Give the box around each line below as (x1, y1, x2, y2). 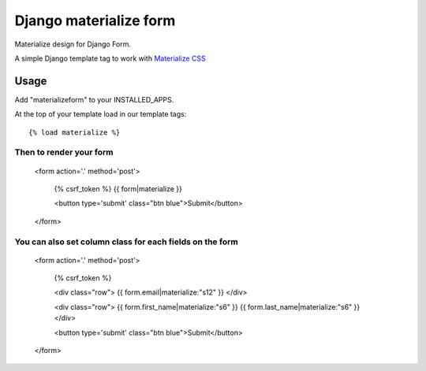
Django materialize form (14, 12, 176, 29)
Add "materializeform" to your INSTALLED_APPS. (14, 95, 174, 104)
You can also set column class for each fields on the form (14, 236, 238, 247)
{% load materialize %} (28, 128, 121, 137)
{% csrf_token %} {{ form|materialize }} (54, 184, 183, 193)
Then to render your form (14, 147, 114, 158)
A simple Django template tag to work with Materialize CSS (14, 54, 207, 63)
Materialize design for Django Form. (14, 39, 132, 49)
